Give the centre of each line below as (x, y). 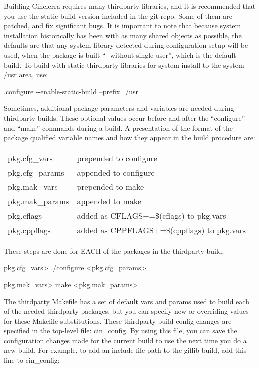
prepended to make (111, 186)
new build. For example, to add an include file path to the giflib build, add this (125, 350)
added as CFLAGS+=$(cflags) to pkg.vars (151, 215)
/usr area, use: (26, 75)
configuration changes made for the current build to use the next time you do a (125, 340)
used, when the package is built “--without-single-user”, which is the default (120, 55)
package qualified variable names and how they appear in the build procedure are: (129, 137)
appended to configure (116, 172)
